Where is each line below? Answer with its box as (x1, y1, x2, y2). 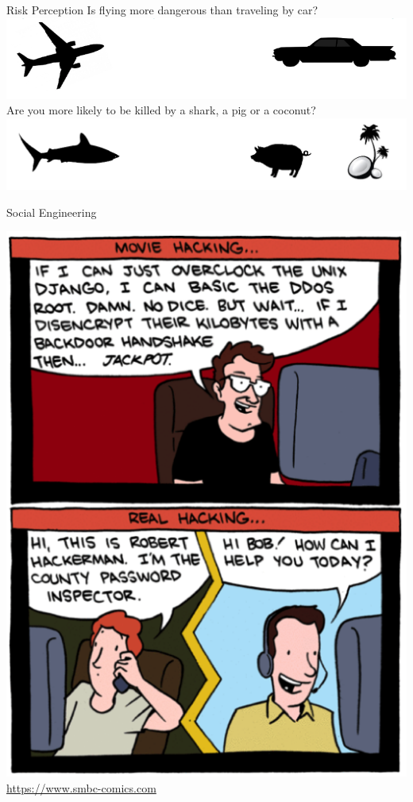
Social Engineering (6, 203, 97, 220)
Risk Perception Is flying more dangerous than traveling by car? (6, 2, 318, 17)
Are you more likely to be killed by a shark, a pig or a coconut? (6, 102, 316, 118)
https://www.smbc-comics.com (6, 779, 156, 796)
